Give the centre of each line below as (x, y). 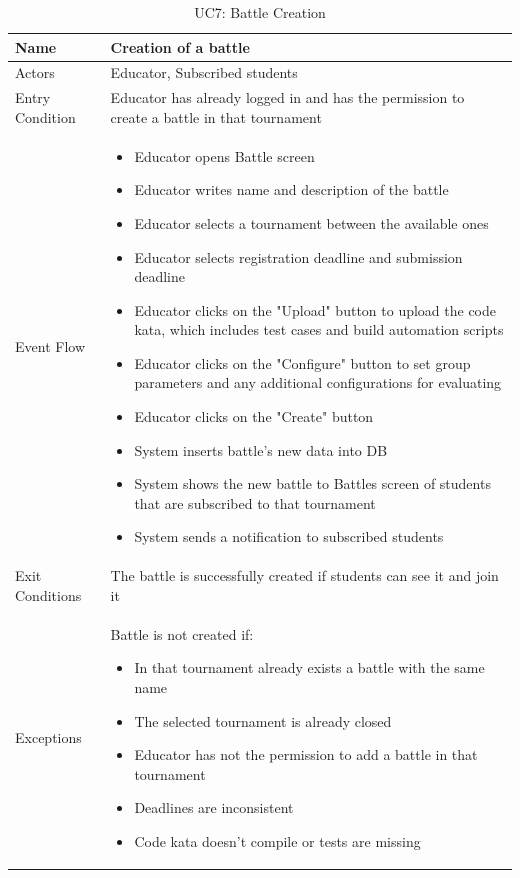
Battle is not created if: (182, 633)
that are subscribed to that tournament (255, 502)
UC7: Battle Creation (260, 12)
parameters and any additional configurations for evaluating (318, 382)
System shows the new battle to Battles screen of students (312, 483)
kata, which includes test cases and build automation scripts (319, 329)
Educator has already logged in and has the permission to (287, 97)
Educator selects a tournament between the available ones (311, 222)
